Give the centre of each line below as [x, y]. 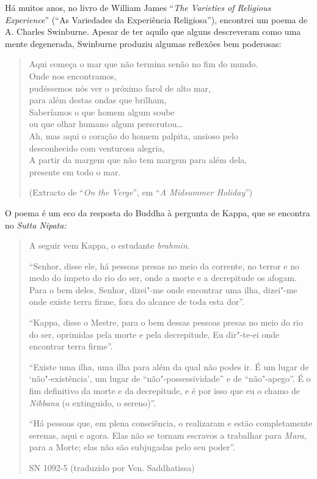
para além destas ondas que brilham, [98, 100]
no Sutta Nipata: [36, 225]
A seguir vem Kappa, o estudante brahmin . [109, 245]
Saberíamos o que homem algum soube [102, 112]
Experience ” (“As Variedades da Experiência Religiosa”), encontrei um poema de [156, 19]
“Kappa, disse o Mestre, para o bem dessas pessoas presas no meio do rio [166, 322]
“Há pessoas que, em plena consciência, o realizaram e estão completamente [171, 423]
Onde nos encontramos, [73, 75]
